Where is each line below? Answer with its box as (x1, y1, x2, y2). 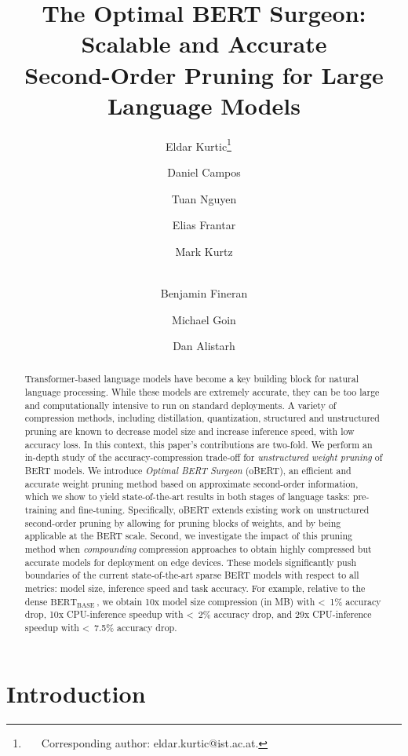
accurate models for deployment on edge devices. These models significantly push (24, 555, 357, 568)
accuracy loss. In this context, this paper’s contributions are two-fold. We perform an (24, 437, 373, 451)
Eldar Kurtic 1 (166, 135, 231, 154)
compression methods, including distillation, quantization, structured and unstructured (24, 411, 380, 425)
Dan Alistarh (173, 338, 235, 354)
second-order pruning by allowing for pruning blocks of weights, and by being (24, 516, 341, 529)
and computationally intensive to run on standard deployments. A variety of (24, 398, 337, 411)
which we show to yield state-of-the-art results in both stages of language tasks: (24, 490, 350, 503)
